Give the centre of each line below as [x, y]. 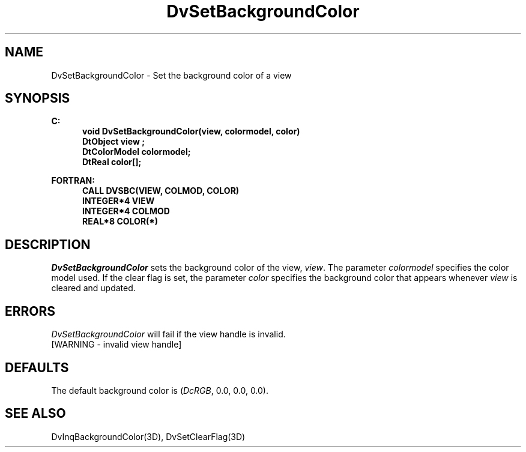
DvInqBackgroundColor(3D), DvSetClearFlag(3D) [148, 436]
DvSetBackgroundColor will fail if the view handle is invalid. [168, 334]
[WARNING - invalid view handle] [116, 345]
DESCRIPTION [48, 244]
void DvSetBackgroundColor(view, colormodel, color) [191, 131]
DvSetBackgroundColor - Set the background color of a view [171, 75]
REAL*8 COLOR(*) [120, 221]
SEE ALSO [35, 414]
